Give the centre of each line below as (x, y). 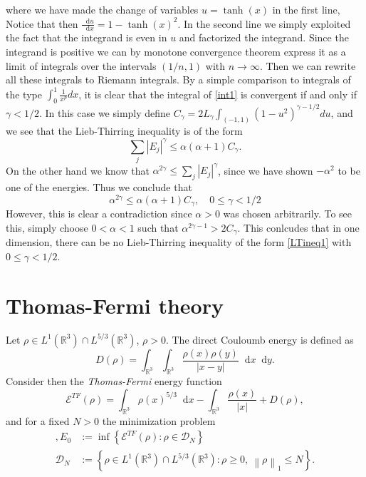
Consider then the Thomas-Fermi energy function (114, 380)
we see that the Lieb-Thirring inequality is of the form (124, 131)
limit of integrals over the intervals (81, 65)
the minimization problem (159, 420)
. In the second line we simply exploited (264, 23)
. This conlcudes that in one (298, 227)
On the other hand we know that (78, 170)
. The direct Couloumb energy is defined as (260, 339)
